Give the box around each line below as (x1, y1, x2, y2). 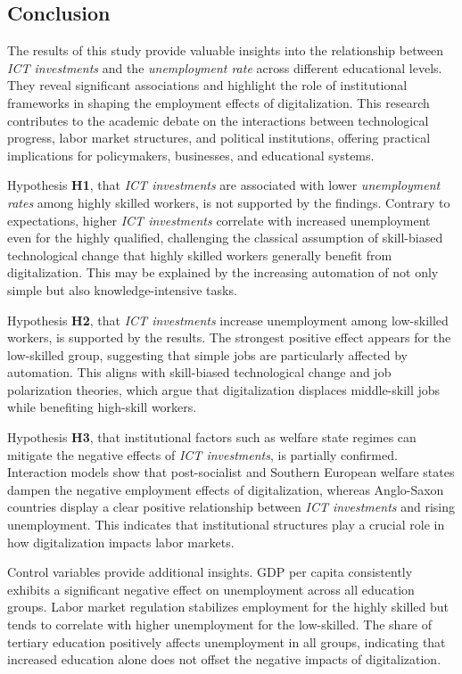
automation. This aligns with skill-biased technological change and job (7, 363, 392, 382)
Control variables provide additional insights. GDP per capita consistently (7, 563, 413, 581)
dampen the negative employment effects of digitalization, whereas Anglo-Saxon (7, 480, 444, 498)
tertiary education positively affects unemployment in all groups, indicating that (7, 632, 446, 651)
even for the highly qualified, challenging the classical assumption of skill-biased (7, 228, 443, 247)
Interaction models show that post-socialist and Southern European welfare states (7, 463, 455, 481)
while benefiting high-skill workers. (7, 398, 197, 416)
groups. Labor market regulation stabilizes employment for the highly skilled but (7, 597, 450, 616)
